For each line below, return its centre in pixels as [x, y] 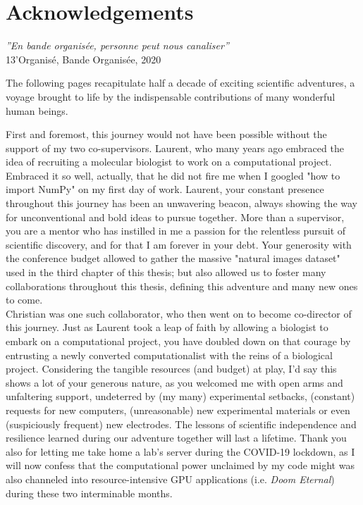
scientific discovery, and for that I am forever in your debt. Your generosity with [179, 244]
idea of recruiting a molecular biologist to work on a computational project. [169, 162]
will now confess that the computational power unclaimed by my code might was [180, 465]
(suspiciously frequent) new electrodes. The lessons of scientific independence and [181, 424]
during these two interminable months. [89, 493]
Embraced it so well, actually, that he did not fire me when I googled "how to [173, 175]
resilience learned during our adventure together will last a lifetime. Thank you [176, 438]
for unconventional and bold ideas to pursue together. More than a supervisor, [175, 217]
